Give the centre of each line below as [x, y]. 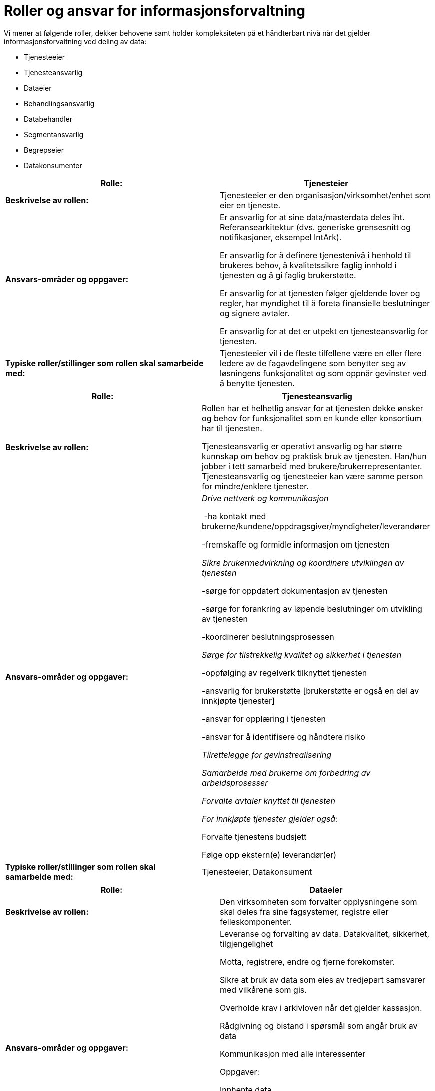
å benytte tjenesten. [257, 383]
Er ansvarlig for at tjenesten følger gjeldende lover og [320, 293]
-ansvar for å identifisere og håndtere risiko [284, 736]
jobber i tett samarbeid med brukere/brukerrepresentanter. [312, 466]
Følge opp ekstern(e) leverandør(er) [269, 855]
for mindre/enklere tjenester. [255, 486]
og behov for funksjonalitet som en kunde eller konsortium [312, 418]
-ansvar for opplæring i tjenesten [264, 718]
